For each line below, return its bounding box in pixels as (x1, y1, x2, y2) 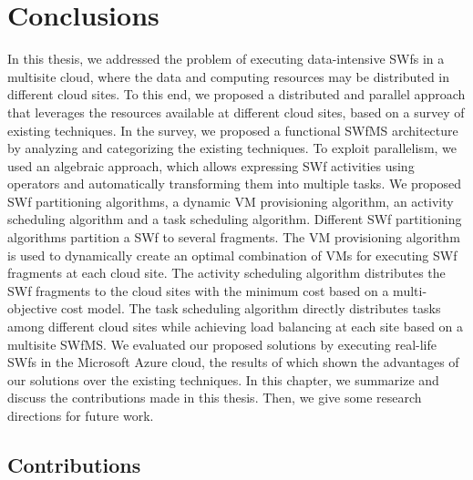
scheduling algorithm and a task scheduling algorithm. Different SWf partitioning (7, 209, 462, 229)
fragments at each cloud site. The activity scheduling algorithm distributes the (7, 263, 446, 282)
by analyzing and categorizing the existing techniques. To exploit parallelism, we (7, 138, 458, 158)
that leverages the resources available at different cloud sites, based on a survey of (7, 102, 465, 121)
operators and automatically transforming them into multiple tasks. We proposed (7, 174, 462, 193)
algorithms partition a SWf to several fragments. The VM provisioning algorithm (7, 228, 460, 247)
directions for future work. (7, 406, 154, 424)
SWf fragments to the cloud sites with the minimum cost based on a (7, 281, 389, 300)
